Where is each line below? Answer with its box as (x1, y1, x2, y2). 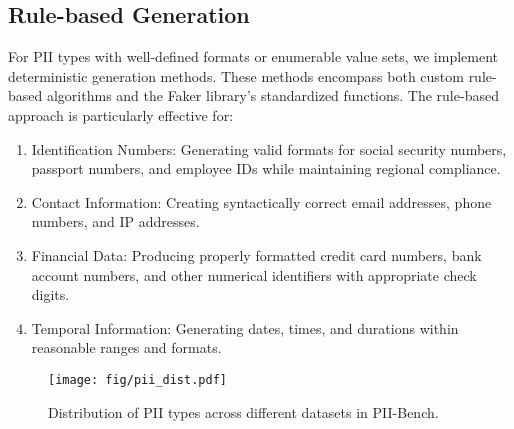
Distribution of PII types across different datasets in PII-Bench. (48, 401, 439, 422)
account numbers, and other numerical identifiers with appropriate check (31, 264, 477, 285)
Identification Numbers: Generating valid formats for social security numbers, (31, 138, 507, 159)
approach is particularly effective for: (8, 104, 234, 125)
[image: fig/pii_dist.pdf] (48, 372, 227, 387)
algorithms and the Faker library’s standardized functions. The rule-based (46, 85, 499, 106)
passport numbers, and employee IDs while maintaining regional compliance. (31, 158, 501, 179)
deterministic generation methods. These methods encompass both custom (8, 65, 464, 86)
